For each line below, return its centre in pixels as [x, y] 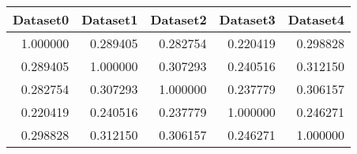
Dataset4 [316, 19]
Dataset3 [247, 19]
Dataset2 [178, 19]
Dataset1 [110, 19]
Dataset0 [41, 19]
